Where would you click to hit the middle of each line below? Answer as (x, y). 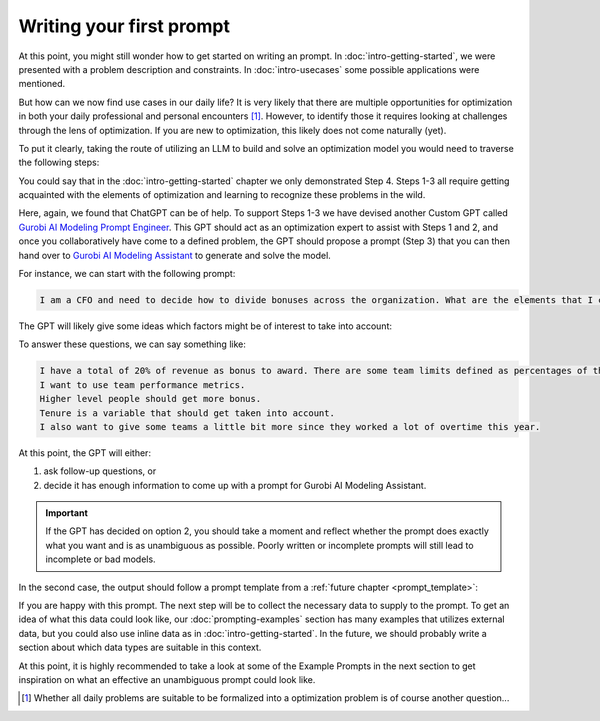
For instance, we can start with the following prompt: (127, 274)
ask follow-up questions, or (100, 471)
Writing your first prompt (124, 26)
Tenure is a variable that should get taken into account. (187, 413)
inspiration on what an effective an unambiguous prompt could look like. (167, 679)
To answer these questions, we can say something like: (132, 344)
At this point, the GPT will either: (85, 452)
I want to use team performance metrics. (142, 384)
